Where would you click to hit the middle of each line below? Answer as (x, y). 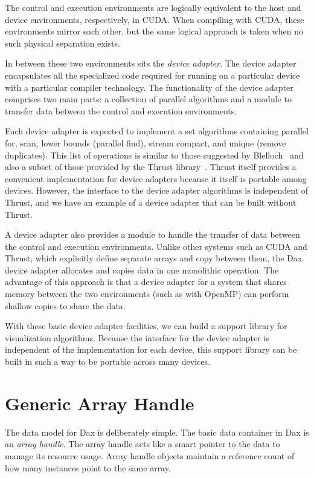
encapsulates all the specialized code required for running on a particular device (152, 75)
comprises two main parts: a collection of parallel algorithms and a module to (148, 99)
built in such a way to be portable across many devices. (107, 362)
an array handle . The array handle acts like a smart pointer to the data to (143, 444)
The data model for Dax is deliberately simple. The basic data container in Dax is (157, 432)
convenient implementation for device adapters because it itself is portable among (156, 178)
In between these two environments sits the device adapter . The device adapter (151, 63)
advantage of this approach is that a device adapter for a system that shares (146, 282)
